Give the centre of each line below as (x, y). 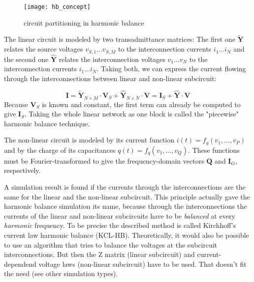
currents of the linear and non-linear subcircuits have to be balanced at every (120, 215)
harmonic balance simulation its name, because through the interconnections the (126, 206)
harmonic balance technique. (47, 123)
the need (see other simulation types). (61, 273)
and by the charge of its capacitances (60, 150)
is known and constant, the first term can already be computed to (141, 104)
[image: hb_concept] (57, 7)
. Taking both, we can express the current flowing (171, 69)
